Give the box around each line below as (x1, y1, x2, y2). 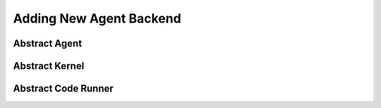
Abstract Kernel (13, 60, 85, 72)
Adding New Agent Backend (13, 11, 181, 26)
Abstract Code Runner (13, 83, 114, 95)
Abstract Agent (13, 37, 83, 49)
